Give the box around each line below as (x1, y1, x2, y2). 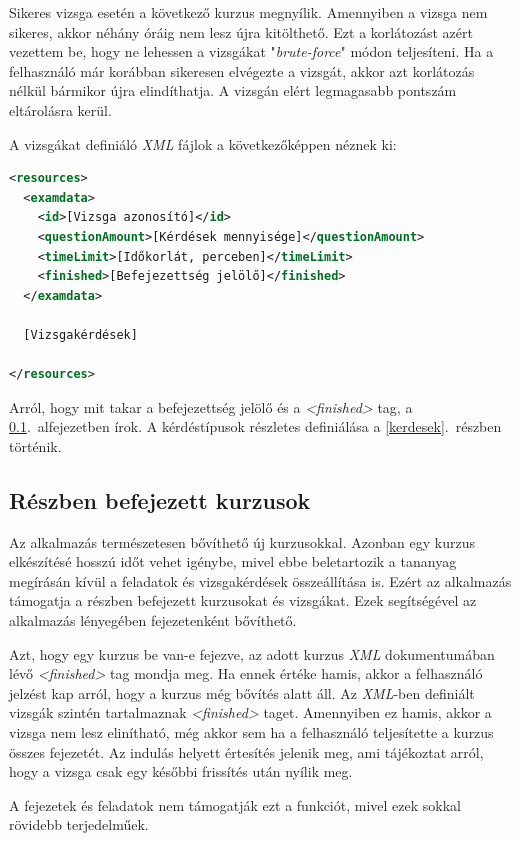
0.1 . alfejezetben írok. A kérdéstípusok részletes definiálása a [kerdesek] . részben (9, 416, 502, 437)
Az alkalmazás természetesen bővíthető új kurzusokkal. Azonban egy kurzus (9, 531, 475, 552)
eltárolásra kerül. (9, 99, 112, 120)
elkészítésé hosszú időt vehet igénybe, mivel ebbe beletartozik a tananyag (9, 551, 457, 572)
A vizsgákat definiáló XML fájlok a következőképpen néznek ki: (9, 133, 397, 154)
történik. (9, 435, 62, 456)
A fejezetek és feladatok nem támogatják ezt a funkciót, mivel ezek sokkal (9, 794, 461, 815)
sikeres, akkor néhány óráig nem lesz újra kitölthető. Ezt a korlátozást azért (9, 21, 473, 42)
